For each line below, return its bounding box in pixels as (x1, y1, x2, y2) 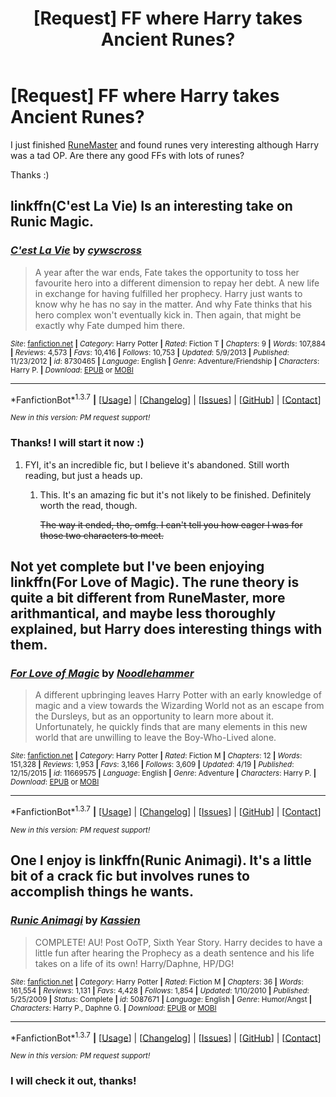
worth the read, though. (39, 499, 138, 511)
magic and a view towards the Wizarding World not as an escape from (34, 700, 325, 712)
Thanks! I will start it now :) (10, 436, 145, 450)
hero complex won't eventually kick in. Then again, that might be (34, 308, 302, 321)
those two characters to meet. (39, 529, 165, 541)
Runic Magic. (10, 213, 95, 231)
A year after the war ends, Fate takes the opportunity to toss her (34, 266, 300, 278)
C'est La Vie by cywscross (10, 243, 142, 257)
